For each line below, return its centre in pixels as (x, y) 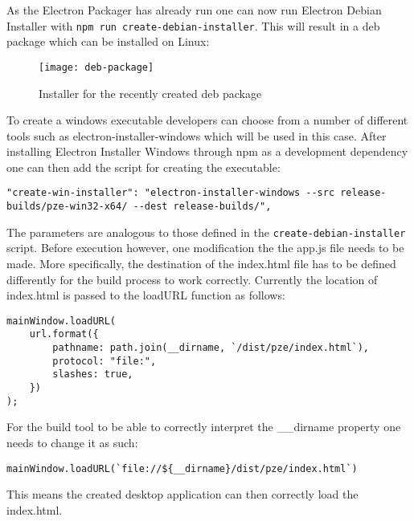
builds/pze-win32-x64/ (67, 207)
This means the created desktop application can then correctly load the (182, 494)
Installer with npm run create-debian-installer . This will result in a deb (193, 25)
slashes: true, (93, 374)
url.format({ (64, 334)
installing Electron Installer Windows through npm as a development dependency (207, 151)
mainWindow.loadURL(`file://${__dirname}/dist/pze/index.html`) (182, 468)
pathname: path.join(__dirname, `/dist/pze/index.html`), (211, 348)
